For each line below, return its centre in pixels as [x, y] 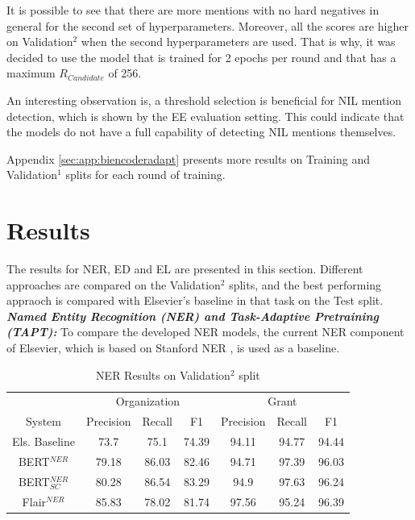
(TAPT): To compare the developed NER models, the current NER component [205, 332]
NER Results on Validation [163, 374]
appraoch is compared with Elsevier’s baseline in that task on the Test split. [195, 300]
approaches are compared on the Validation [114, 284]
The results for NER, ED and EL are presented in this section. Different [185, 269]
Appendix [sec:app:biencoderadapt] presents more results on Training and [188, 158]
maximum [31, 73]
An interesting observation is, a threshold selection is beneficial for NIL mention [204, 100]
